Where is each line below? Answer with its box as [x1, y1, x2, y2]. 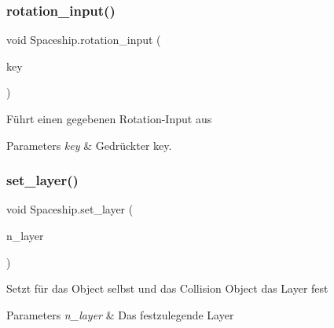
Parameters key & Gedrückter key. [6, 137, 172, 153]
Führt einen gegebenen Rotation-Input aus [6, 111, 212, 126]
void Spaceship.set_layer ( [6, 201, 134, 217]
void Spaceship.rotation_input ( [6, 31, 161, 48]
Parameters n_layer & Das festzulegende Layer [6, 306, 234, 323]
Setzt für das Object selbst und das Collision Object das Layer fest [6, 280, 328, 297]
